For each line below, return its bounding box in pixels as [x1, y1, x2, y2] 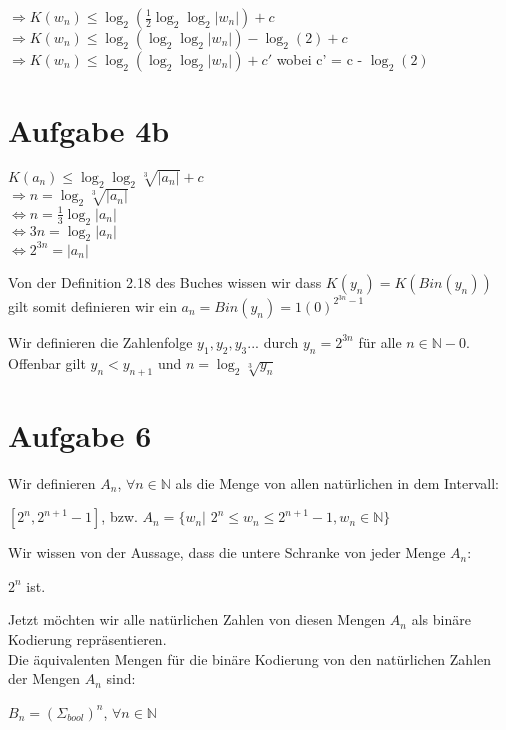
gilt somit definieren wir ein [8, 295, 177, 316]
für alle [358, 331, 402, 352]
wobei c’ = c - [276, 49, 363, 69]
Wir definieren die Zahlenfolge [8, 331, 193, 352]
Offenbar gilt [8, 352, 86, 373]
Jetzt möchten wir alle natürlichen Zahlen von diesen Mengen [8, 609, 386, 630]
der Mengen [8, 668, 80, 689]
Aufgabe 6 [8, 414, 152, 455]
